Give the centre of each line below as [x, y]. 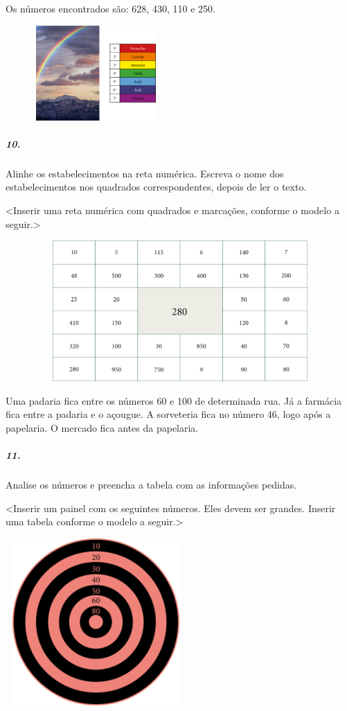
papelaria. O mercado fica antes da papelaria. [102, 427]
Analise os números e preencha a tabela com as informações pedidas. [151, 485]
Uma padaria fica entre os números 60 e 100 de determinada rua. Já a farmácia [174, 400]
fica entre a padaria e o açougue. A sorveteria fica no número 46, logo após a [168, 414]
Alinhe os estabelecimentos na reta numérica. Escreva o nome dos [145, 173]
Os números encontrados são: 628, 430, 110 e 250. [110, 8]
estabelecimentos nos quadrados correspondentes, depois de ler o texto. [156, 187]
